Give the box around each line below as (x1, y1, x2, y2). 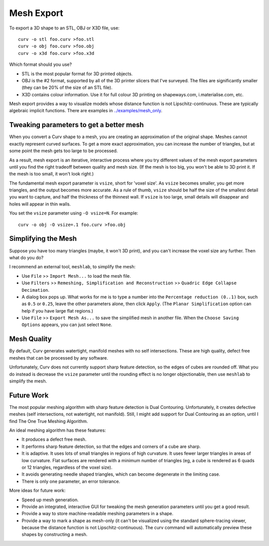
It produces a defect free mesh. (21, 436, 87, 442)
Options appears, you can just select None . (21, 322, 113, 328)
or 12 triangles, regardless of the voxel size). (21, 464, 113, 470)
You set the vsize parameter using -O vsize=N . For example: (9, 210, 138, 216)
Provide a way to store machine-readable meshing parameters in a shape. (21, 511, 174, 517)
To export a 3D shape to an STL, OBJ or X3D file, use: (9, 25, 120, 31)
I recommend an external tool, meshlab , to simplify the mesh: (9, 264, 135, 270)
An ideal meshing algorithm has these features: (9, 427, 107, 433)
